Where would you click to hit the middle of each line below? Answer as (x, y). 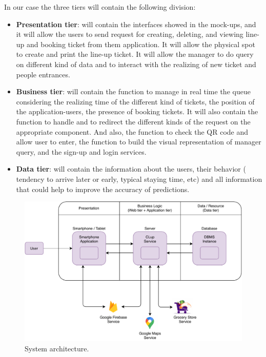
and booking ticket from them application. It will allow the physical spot (141, 44)
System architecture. (57, 348)
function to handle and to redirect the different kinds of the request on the (133, 121)
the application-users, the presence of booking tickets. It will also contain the (137, 111)
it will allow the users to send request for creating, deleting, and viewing (130, 34)
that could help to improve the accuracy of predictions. (103, 189)
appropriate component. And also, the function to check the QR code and (132, 131)
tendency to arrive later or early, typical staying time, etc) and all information (139, 178)
